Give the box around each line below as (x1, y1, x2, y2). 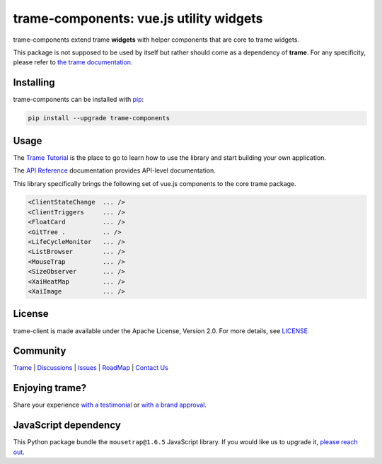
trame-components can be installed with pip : (13, 95, 144, 104)
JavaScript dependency (13, 419, 122, 431)
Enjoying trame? (13, 382, 87, 394)
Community (13, 345, 66, 357)
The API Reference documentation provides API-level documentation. (13, 166, 216, 175)
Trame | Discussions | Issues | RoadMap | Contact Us (13, 364, 169, 372)
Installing (13, 76, 56, 88)
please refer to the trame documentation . (13, 58, 133, 66)
